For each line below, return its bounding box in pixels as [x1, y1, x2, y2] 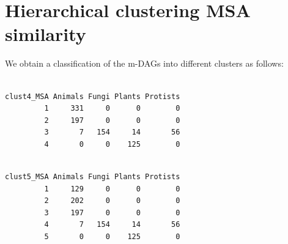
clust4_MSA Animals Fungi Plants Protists [5, 92, 180, 101]
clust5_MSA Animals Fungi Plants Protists [5, 172, 180, 182]
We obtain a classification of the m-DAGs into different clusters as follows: [5, 57, 284, 70]
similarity [5, 21, 86, 46]
